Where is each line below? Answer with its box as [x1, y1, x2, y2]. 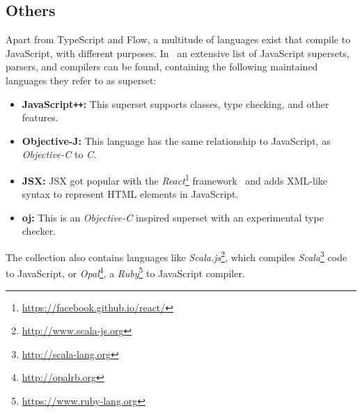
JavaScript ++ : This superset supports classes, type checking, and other [22, 96, 329, 111]
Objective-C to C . [22, 147, 97, 162]
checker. [22, 224, 56, 238]
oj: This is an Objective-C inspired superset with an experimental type [22, 210, 324, 224]
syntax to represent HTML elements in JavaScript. [22, 187, 239, 201]
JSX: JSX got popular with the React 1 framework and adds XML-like [22, 171, 328, 187]
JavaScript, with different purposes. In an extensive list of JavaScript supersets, [6, 45, 349, 60]
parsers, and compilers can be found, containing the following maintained [6, 59, 318, 74]
